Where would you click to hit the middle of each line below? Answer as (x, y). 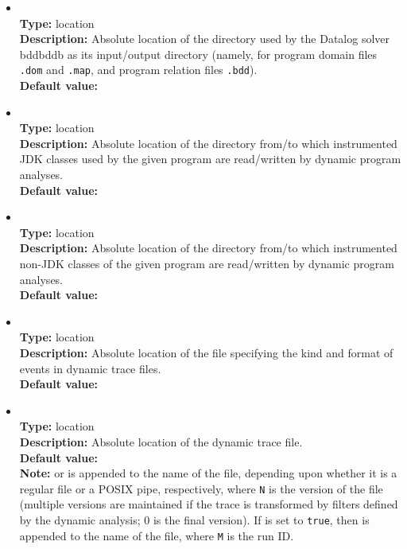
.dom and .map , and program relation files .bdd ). (138, 70)
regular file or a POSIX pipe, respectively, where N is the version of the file (201, 488)
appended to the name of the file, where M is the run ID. (157, 535)
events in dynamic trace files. (90, 368)
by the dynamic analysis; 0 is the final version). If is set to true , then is (194, 519)
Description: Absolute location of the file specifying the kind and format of (206, 352)
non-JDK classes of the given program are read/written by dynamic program (207, 263)
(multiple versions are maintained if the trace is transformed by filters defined (209, 504)
